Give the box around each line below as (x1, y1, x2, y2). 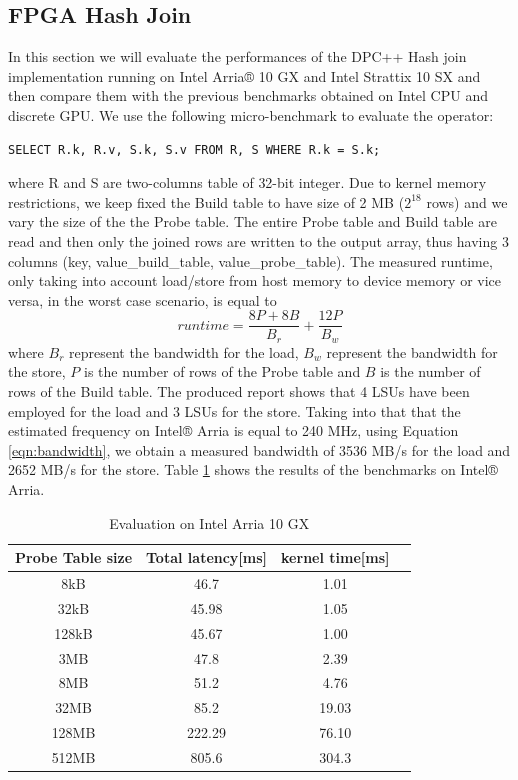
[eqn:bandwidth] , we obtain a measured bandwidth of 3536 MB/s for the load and (8, 439, 511, 460)
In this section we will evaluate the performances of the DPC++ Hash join (8, 46, 467, 67)
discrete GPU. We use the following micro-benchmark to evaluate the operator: (8, 104, 494, 125)
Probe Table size (15, 547, 133, 568)
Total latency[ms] (146, 547, 268, 568)
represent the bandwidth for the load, (68, 341, 299, 362)
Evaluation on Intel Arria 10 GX (109, 512, 310, 533)
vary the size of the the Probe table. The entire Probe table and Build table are (8, 211, 497, 232)
